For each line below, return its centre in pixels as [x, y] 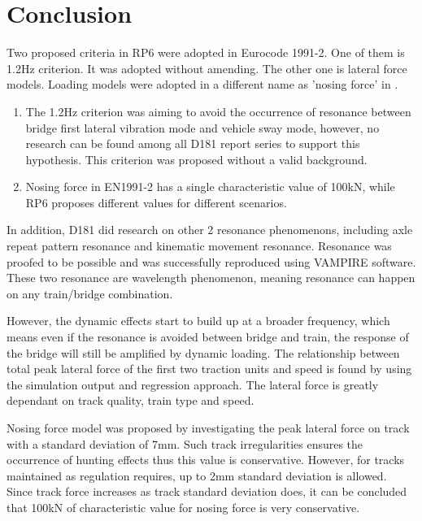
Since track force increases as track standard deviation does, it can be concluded [207, 491]
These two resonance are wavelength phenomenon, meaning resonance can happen [211, 278]
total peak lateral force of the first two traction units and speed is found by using [209, 369]
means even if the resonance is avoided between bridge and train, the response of [208, 337]
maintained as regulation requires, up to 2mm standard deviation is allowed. [197, 475]
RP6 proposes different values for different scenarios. [156, 202]
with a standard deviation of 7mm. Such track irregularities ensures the [185, 443]
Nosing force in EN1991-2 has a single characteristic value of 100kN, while [210, 187]
